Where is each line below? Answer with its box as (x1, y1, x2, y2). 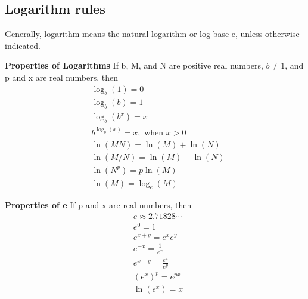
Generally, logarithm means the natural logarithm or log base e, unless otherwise (5, 27, 300, 40)
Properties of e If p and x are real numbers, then (5, 199, 192, 211)
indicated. (5, 39, 41, 51)
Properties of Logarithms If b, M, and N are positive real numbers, (5, 59, 263, 72)
